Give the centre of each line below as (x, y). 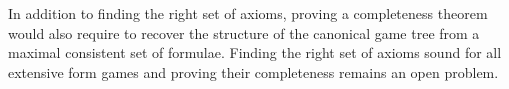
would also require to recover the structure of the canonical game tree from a (244, 32)
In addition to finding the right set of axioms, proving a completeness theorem (248, 13)
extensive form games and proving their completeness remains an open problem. (253, 71)
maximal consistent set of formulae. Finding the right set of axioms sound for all (255, 52)
